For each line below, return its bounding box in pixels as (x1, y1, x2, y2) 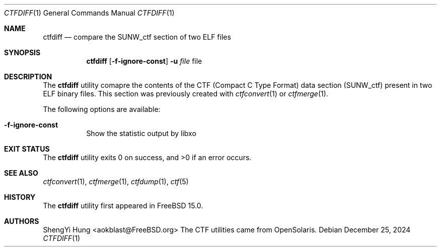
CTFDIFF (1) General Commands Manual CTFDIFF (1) (4, 9, 175, 17)
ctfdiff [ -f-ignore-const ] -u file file (86, 57, 202, 65)
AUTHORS (4, 217, 39, 225)
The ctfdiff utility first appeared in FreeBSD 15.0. (43, 201, 203, 210)
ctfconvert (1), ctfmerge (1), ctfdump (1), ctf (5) (43, 177, 189, 186)
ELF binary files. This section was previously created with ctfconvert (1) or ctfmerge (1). (43, 89, 328, 98)
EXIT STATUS (4, 145, 50, 153)
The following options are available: (43, 105, 161, 113)
